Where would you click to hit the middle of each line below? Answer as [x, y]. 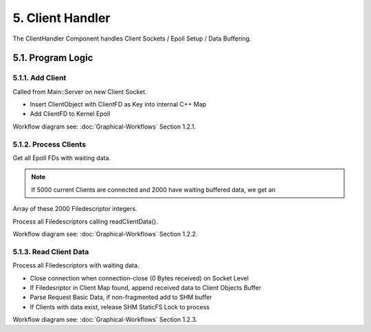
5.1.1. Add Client [40, 78]
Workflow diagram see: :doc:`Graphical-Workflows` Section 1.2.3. [105, 320]
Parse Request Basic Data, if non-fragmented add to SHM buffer [121, 297]
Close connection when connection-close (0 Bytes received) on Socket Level [139, 278]
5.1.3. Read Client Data [51, 252]
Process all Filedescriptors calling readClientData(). [85, 221]
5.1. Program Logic [53, 58]
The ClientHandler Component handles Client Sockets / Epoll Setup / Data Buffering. [132, 38]
